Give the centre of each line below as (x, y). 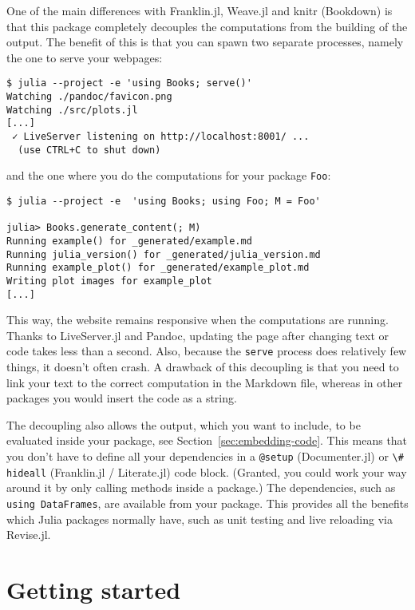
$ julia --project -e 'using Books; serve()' (129, 83)
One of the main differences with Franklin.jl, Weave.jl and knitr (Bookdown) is (200, 10)
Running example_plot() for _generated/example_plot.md (158, 268)
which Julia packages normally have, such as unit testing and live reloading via (200, 519)
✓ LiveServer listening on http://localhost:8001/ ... (161, 137)
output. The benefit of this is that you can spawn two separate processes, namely (205, 42)
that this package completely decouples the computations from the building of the (207, 26)
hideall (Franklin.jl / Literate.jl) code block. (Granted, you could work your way (207, 471)
